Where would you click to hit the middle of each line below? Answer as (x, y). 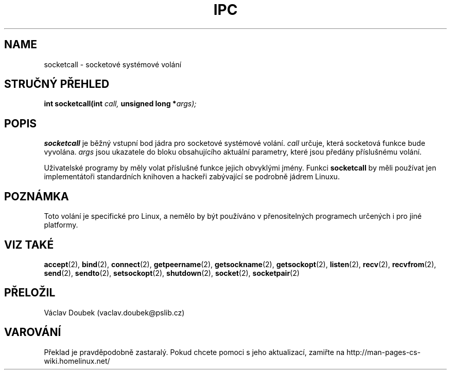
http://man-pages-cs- (383, 352)
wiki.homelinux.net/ (77, 361)
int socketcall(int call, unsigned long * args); (120, 104)
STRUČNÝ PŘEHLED (57, 84)
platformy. (61, 225)
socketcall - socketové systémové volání (113, 64)
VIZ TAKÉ (29, 245)
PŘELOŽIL (30, 293)
